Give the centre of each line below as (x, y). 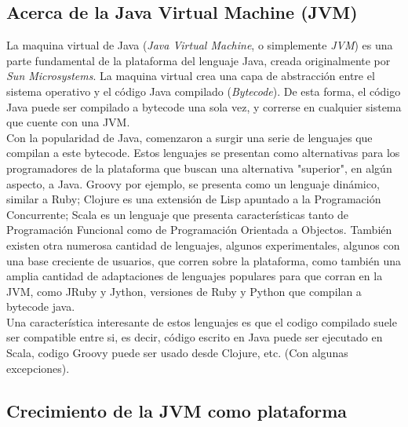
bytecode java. (41, 307)
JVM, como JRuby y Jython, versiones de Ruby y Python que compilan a (184, 291)
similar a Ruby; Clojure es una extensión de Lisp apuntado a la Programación (194, 199)
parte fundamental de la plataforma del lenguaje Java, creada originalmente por (199, 60)
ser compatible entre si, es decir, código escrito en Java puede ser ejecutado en (195, 337)
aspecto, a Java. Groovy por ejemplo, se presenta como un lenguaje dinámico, (193, 183)
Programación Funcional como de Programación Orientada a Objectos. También (199, 230)
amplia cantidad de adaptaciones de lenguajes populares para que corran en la (195, 276)
